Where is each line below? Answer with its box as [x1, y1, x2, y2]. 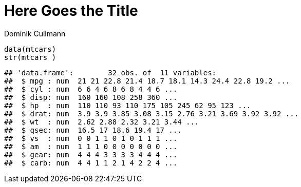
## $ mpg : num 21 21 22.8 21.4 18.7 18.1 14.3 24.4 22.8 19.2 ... [4, 76, 290, 85]
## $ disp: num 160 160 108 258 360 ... [4, 93, 178, 101]
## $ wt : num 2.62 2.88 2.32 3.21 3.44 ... [4, 117, 199, 126]
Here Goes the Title [4, 2, 138, 19]
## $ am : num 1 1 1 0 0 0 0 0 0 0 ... [4, 142, 178, 151]
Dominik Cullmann [4, 29, 66, 38]
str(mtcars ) [4, 53, 57, 61]
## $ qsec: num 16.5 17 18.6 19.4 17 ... [4, 126, 182, 134]
